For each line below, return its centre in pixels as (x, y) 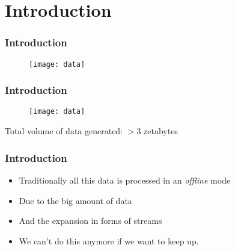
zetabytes (161, 131)
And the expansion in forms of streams (90, 221)
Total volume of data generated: (64, 131)
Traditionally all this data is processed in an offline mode (125, 180)
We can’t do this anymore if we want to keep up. (109, 240)
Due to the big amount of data (75, 200)
